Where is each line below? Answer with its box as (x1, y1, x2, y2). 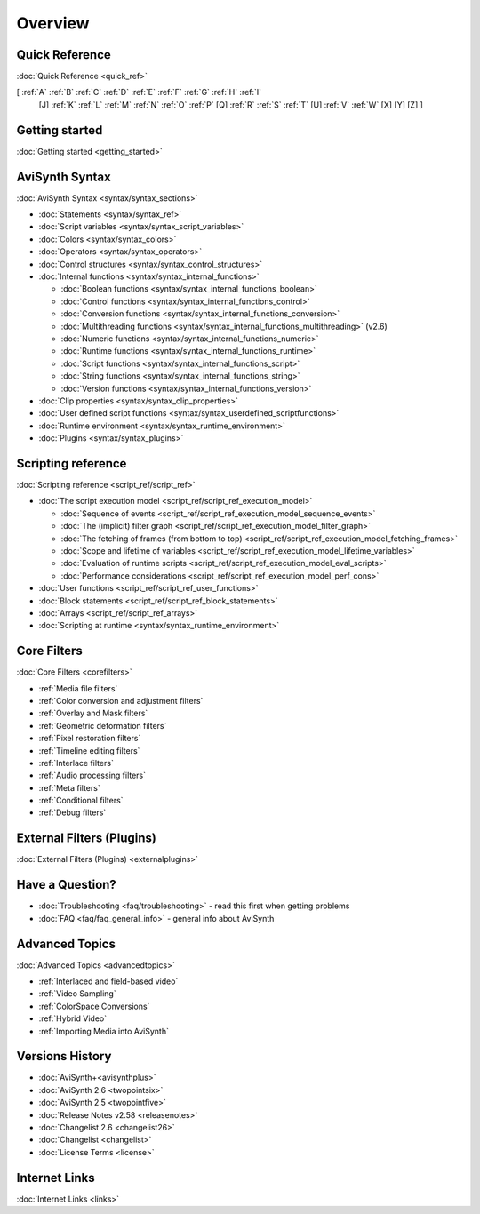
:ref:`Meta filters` (38, 782, 101, 793)
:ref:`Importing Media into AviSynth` (38, 1026, 169, 1036)
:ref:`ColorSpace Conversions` (38, 1001, 150, 1011)
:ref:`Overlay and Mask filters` (38, 707, 148, 719)
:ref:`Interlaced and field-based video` (38, 976, 179, 986)
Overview (16, 13, 90, 33)
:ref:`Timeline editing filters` (38, 745, 140, 755)
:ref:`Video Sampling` (38, 988, 116, 999)
